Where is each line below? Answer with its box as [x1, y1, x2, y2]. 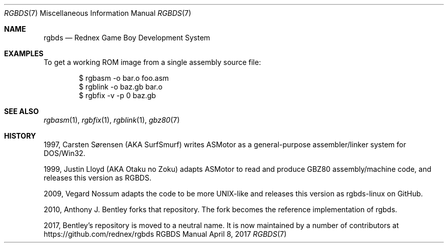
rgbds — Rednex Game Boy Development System [43, 33, 210, 42]
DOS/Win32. [43, 149, 85, 158]
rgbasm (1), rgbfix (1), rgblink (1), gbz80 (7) [43, 116, 180, 124]
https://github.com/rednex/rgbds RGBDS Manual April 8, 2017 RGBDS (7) [43, 230, 287, 238]
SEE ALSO [4, 107, 39, 116]
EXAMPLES [4, 49, 43, 58]
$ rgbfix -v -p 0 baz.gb [79, 91, 156, 100]
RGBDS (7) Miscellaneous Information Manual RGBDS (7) [4, 9, 191, 17]
